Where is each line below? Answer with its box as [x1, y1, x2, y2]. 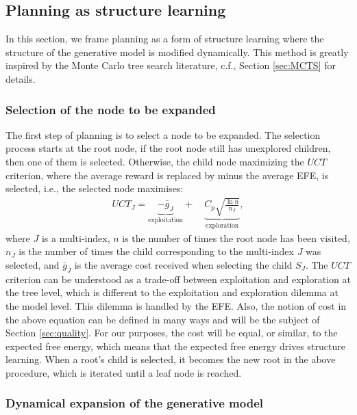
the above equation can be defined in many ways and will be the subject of [5, 312, 320, 326]
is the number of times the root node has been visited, [122, 230, 350, 245]
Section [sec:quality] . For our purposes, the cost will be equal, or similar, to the [5, 325, 338, 340]
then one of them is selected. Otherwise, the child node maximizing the [5, 154, 304, 168]
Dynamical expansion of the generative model [5, 394, 264, 412]
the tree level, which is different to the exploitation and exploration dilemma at [5, 285, 338, 299]
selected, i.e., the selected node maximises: [5, 181, 184, 196]
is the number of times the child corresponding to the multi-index [19, 244, 294, 258]
